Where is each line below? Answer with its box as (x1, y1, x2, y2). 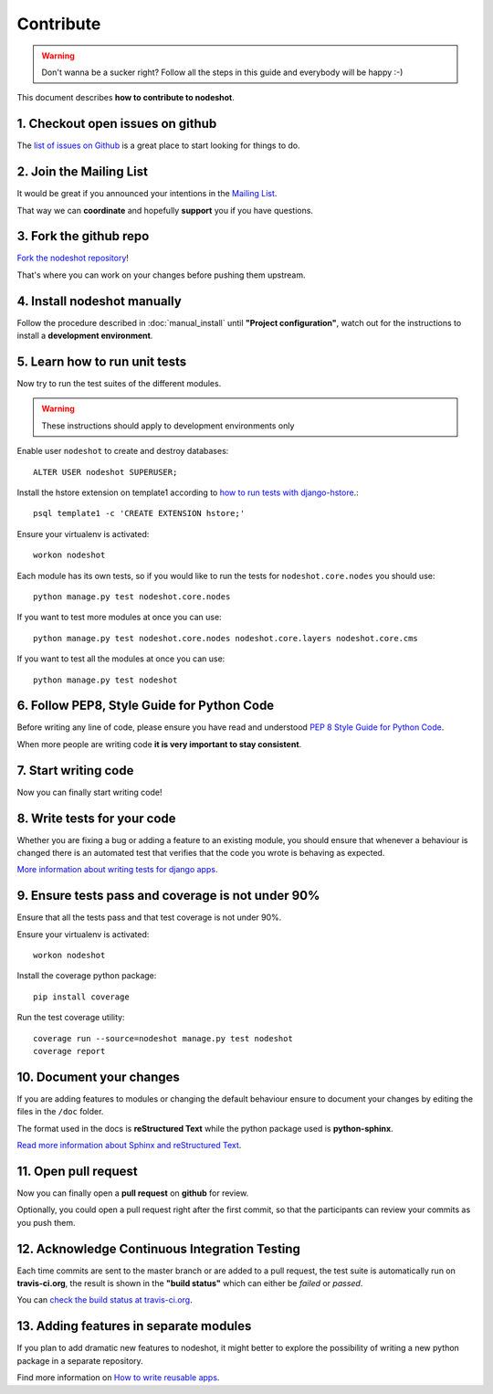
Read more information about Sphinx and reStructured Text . (16, 1140, 242, 1151)
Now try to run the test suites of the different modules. (16, 378, 222, 389)
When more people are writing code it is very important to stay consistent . (16, 738, 302, 749)
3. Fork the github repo (16, 228, 150, 244)
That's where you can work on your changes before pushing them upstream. (16, 269, 306, 280)
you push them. (16, 1217, 76, 1228)
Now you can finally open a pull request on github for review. (16, 1188, 249, 1199)
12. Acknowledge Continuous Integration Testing (16, 1241, 301, 1256)
